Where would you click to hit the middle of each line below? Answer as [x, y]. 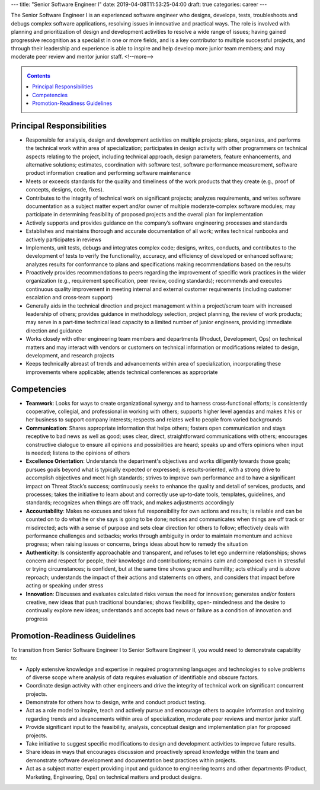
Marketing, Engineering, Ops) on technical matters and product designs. [114, 777]
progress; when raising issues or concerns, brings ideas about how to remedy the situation [137, 544]
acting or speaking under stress [65, 586]
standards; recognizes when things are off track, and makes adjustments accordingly [130, 503]
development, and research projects [70, 355]
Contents [39, 76]
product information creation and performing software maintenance [108, 173]
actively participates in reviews [64, 239]
